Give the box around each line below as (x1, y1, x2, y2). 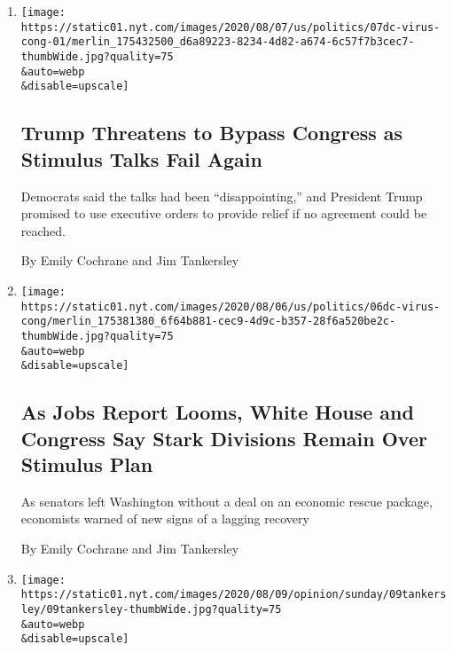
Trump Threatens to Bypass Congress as (20, 119, 403, 146)
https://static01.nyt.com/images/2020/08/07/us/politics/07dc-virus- (20, 20, 441, 34)
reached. (20, 221, 66, 240)
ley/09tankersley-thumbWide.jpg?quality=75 (20, 602, 282, 616)
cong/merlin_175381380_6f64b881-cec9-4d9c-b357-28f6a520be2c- (20, 315, 396, 328)
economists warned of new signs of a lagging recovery (20, 509, 309, 528)
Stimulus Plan (20, 451, 153, 478)
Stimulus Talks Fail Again (20, 145, 262, 172)
